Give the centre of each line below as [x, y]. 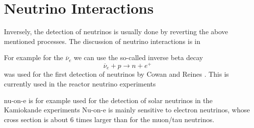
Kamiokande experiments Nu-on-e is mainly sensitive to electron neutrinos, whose [127, 110]
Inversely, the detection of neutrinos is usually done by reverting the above [116, 32]
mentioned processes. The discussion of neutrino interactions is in [102, 41]
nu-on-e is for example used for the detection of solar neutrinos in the [108, 100]
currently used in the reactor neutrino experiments [80, 84]
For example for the [34, 57]
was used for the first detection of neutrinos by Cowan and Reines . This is [116, 74]
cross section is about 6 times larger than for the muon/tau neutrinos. [109, 119]
